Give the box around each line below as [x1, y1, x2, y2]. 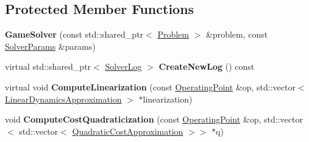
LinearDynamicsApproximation [5, 92, 122, 105]
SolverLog [105, 60, 142, 73]
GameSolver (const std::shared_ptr [5, 28, 144, 41]
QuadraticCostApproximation [72, 124, 183, 137]
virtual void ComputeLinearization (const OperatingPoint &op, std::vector [5, 80, 296, 93]
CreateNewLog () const [158, 60, 255, 73]
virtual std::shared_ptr [5, 60, 91, 73]
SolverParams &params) [5, 39, 96, 52]
